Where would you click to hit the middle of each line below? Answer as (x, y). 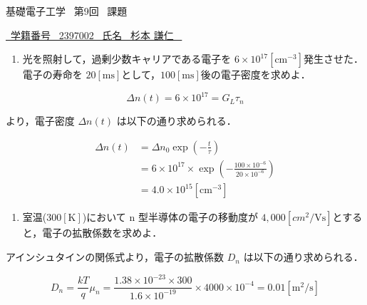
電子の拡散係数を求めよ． (102, 233)
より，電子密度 (40, 121)
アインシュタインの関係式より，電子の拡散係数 (115, 257)
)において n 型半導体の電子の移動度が (170, 217)
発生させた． (333, 59)
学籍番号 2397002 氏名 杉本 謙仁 (92, 35)
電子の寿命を (52, 74)
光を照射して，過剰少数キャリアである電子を (127, 59)
